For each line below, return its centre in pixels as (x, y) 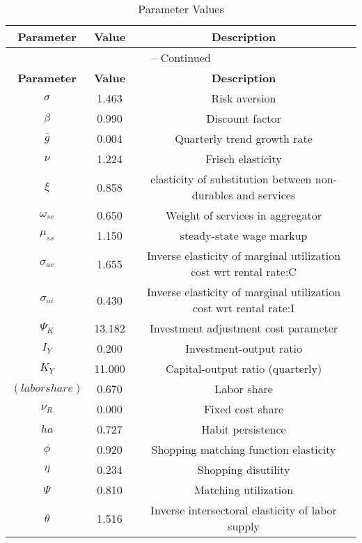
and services (266, 195)
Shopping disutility (244, 469)
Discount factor (244, 118)
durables (212, 195)
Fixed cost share (244, 409)
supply (244, 526)
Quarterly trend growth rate (244, 138)
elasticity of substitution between (231, 179)
